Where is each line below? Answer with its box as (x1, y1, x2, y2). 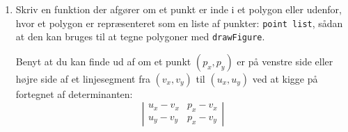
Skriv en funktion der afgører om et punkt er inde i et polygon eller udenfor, (15, 2, 342, 16)
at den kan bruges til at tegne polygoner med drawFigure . (15, 29, 265, 44)
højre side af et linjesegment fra (15, 71, 150, 85)
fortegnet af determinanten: (15, 86, 133, 101)
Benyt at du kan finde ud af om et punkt (15, 53, 191, 68)
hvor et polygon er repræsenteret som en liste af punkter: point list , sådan (15, 15, 343, 30)
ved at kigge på (252, 71, 318, 85)
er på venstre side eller (237, 53, 333, 68)
